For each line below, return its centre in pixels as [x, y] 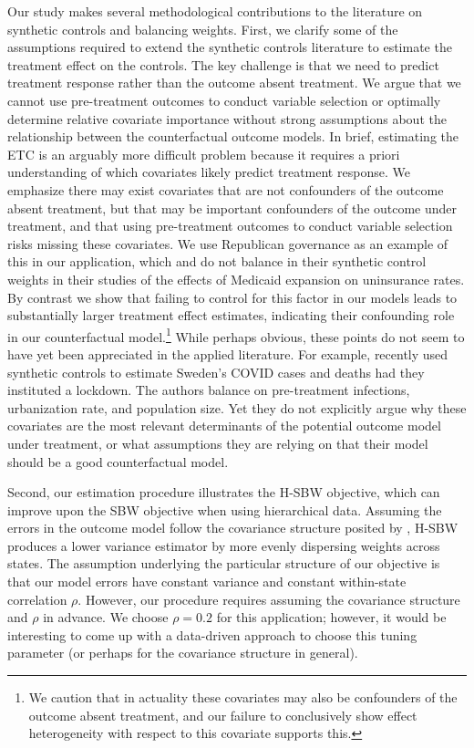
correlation [37, 599]
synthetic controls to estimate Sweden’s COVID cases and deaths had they [216, 372]
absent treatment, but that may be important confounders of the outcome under [232, 208]
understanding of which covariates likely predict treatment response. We [209, 172]
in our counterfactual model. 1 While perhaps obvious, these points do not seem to [236, 335]
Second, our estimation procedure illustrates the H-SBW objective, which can [224, 492]
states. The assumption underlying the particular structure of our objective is [224, 563]
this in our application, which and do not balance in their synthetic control [217, 261]
